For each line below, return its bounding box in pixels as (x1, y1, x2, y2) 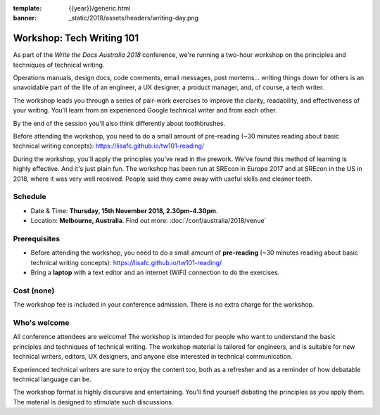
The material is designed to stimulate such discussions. (13, 397, 174, 406)
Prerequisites (13, 234, 60, 243)
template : (13, 4, 42, 12)
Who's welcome (13, 317, 70, 327)
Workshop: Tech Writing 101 (13, 32, 139, 44)
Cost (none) (13, 286, 55, 295)
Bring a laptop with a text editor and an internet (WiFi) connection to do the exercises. (30, 268, 280, 277)
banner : (13, 14, 37, 23)
